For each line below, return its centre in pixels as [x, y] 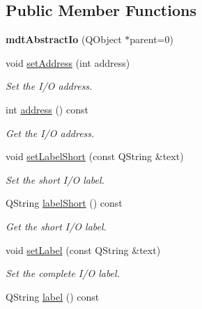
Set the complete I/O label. [63, 273]
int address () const [47, 109]
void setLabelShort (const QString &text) [95, 156]
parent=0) [151, 39]
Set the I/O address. [49, 86]
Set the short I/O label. [55, 179]
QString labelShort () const [64, 203]
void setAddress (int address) [68, 62]
